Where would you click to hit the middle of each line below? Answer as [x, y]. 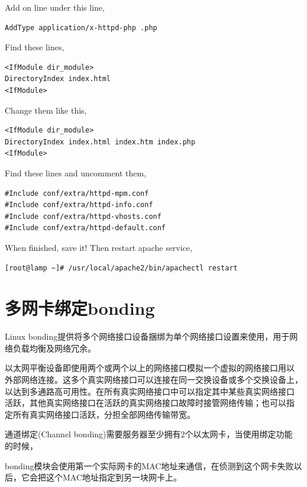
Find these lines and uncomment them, [76, 172]
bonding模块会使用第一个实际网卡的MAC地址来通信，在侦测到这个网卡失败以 [153, 465]
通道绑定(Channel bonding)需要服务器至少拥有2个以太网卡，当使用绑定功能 [149, 434]
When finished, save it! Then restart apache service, [98, 247]
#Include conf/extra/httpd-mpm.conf [77, 193]
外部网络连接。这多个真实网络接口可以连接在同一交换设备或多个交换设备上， [154, 379]
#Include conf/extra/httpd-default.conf [85, 228]
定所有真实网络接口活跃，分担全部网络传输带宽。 [100, 414]
